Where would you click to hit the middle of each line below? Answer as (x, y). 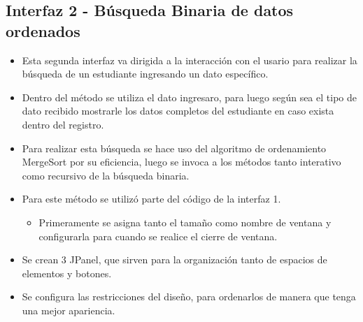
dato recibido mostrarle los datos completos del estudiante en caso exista (178, 111)
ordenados (43, 30)
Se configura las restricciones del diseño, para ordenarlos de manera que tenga (189, 297)
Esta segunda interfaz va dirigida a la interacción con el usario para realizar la (190, 60)
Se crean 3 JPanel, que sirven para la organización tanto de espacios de (175, 259)
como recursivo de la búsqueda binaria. (106, 175)
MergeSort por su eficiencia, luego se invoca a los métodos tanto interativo (181, 162)
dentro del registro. (63, 124)
